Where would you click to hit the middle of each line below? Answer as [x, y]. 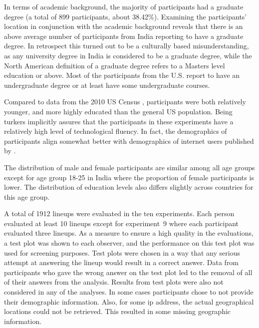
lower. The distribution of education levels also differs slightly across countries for [129, 187]
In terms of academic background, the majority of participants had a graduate [124, 6]
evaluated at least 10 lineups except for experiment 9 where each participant [122, 223]
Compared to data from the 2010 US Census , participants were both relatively [125, 102]
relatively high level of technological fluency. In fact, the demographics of [116, 131]
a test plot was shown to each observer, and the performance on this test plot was [129, 243]
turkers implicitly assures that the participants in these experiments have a [119, 121]
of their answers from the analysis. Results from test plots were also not [114, 282]
